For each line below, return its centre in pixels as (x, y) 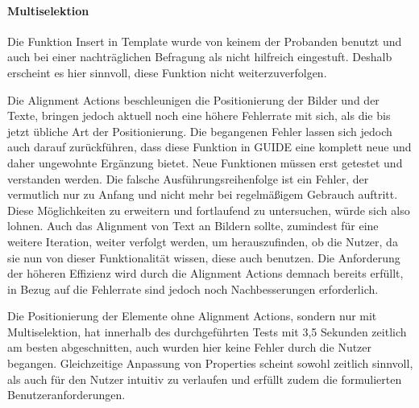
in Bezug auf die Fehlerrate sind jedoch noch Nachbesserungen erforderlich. (193, 288)
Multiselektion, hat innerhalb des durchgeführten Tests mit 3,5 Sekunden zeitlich (207, 331)
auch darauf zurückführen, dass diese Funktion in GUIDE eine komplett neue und (209, 147)
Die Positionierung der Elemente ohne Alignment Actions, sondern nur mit (192, 316)
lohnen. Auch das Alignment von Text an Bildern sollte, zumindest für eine (193, 226)
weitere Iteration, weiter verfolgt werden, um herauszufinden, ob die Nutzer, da (203, 241)
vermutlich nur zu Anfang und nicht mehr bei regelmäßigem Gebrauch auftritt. (203, 194)
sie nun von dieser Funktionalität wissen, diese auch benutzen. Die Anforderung (204, 257)
